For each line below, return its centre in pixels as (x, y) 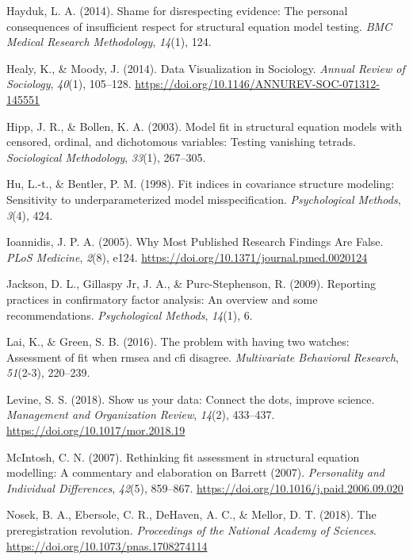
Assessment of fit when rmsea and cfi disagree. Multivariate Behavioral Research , (203, 357)
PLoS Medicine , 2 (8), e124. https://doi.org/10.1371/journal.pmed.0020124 (187, 257)
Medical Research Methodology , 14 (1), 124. (109, 42)
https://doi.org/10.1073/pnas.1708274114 (107, 545)
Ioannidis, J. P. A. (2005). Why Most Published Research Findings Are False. (195, 242)
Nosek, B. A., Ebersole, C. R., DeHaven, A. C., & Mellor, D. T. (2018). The (191, 514)
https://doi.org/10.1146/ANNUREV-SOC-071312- (257, 84)
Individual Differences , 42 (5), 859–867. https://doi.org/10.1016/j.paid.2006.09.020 (205, 487)
